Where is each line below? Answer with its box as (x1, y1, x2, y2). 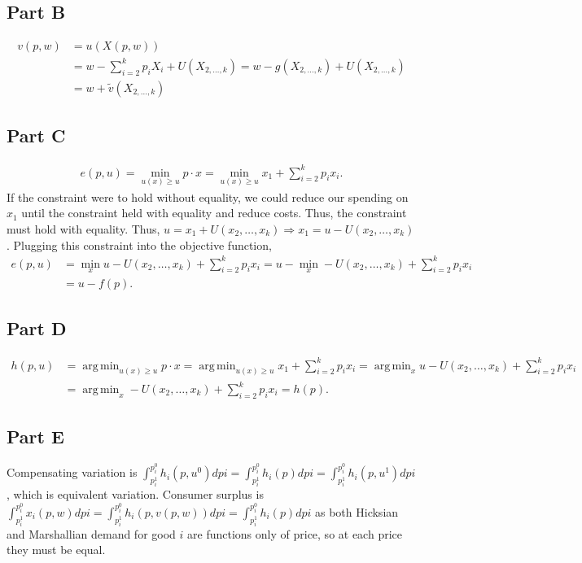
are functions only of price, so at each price (187, 525, 402, 542)
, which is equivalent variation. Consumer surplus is (7, 486, 264, 503)
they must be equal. (7, 541, 106, 558)
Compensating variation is (7, 464, 138, 481)
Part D (7, 316, 67, 341)
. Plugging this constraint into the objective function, (7, 236, 272, 253)
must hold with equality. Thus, (7, 220, 160, 237)
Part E (7, 424, 64, 449)
